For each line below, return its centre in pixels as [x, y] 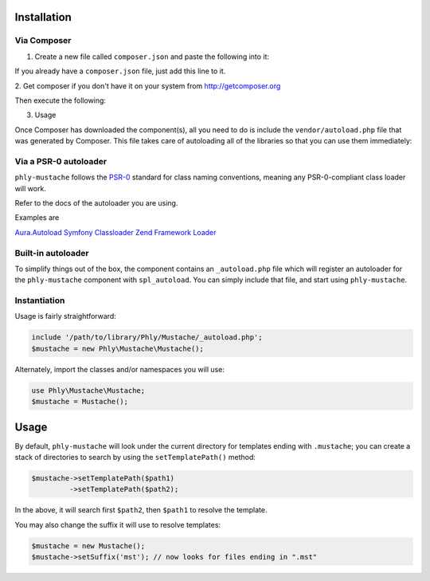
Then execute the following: [61, 100]
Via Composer [43, 41]
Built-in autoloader [52, 253]
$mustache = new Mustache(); [88, 546]
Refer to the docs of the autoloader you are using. [96, 203]
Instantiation [40, 300]
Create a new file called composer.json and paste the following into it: [152, 57]
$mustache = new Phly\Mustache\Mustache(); [118, 348]
